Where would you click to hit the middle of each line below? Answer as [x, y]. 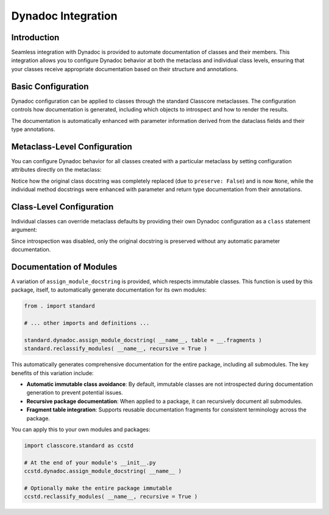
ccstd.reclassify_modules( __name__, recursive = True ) [111, 497]
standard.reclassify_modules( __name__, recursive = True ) [116, 349]
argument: [24, 230]
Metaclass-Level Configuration [72, 146]
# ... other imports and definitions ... [87, 323]
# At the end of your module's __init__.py [90, 462]
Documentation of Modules [64, 267]
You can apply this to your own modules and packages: [81, 430]
